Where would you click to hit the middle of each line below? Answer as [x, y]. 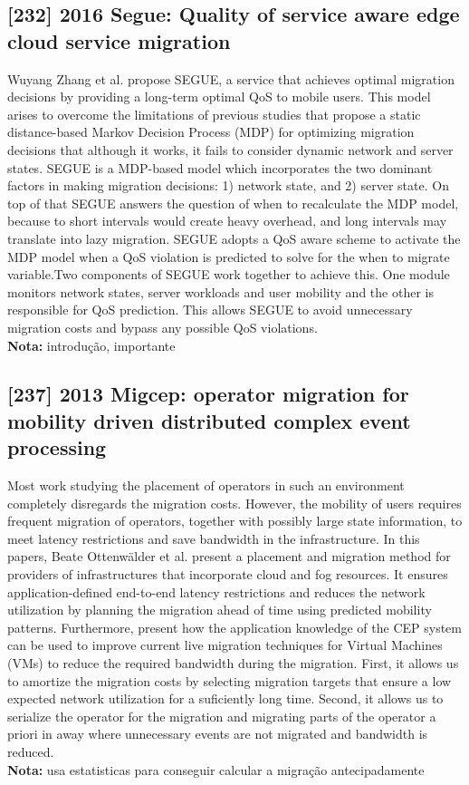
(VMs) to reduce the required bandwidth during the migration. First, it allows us [233, 663]
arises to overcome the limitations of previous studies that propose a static [214, 114]
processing [57, 447]
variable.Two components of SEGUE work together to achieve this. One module [229, 274]
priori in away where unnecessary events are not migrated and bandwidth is [218, 734]
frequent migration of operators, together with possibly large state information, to [235, 521]
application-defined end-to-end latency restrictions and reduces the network [216, 591]
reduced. [31, 751]
